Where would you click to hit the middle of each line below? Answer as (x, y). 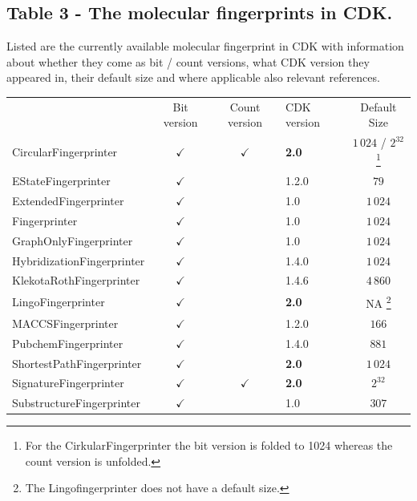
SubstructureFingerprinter (76, 403)
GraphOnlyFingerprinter (73, 240)
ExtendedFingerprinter (68, 201)
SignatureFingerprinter (68, 383)
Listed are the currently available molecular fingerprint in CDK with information (205, 46)
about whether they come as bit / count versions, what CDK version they (188, 61)
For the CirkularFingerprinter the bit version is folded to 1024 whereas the (209, 445)
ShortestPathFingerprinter (77, 363)
